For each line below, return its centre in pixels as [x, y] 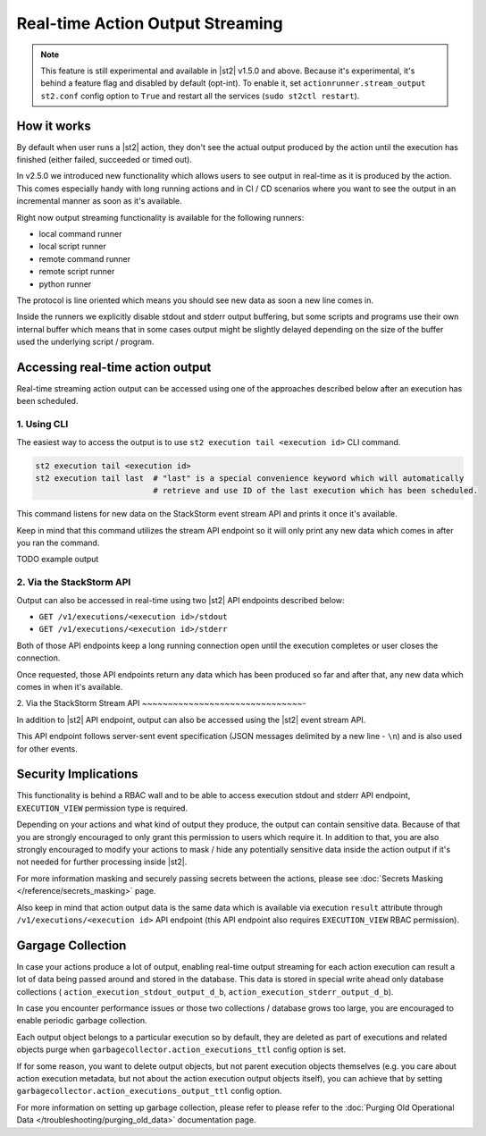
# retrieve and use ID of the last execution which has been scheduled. [315, 491]
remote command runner [85, 258]
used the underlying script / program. [85, 342]
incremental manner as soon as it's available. [99, 201]
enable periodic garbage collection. [82, 1021]
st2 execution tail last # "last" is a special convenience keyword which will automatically [250, 478]
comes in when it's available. [70, 686]
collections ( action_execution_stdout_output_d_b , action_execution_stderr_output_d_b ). [205, 991]
